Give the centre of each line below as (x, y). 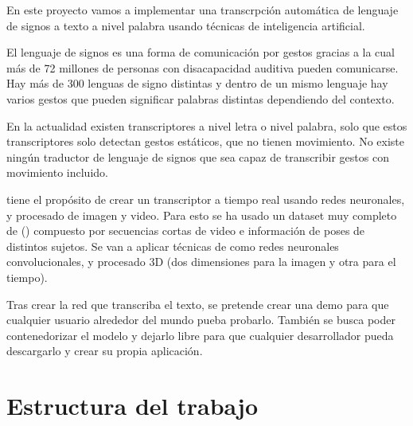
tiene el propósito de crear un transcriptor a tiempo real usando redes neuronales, (206, 199)
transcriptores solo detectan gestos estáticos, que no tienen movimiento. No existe (205, 141)
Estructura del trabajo (132, 406)
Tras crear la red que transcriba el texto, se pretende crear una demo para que (198, 304)
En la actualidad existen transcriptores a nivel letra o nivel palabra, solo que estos (207, 125)
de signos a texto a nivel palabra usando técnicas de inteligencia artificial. (186, 25)
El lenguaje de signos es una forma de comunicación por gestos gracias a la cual (201, 52)
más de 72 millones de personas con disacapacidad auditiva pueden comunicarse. (203, 67)
